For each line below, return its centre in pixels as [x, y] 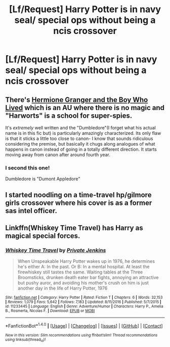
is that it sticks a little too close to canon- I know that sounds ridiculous [79, 138]
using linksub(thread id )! [26, 340]
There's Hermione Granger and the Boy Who [77, 100]
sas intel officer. [31, 211]
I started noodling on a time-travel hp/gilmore [78, 195]
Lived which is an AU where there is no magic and [85, 108]
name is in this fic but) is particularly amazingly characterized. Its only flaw [83, 133]
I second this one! [28, 167]
